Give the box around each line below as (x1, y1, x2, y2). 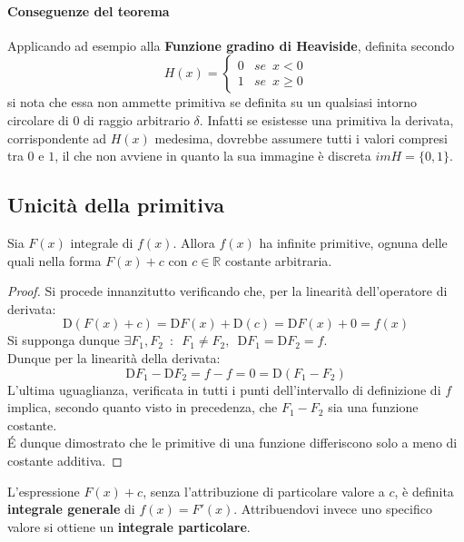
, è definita (394, 481, 454, 500)
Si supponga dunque (7, 330, 120, 350)
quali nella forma (7, 251, 102, 270)
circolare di (7, 110, 69, 129)
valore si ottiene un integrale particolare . (7, 517, 251, 536)
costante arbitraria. (224, 251, 332, 270)
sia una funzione (328, 398, 419, 417)
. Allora (173, 232, 215, 251)
